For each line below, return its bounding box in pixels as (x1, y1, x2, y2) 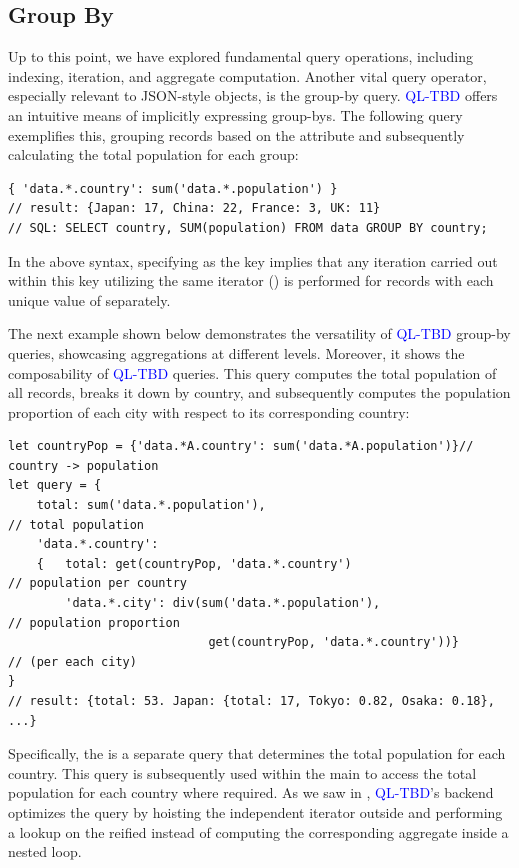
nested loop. (8, 841, 82, 862)
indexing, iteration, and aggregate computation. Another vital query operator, (8, 65, 487, 86)
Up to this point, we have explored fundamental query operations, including (8, 46, 474, 67)
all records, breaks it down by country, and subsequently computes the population (8, 382, 511, 403)
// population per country (8, 576, 187, 591)
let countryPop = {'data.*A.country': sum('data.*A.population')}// (8, 439, 474, 454)
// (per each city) (8, 654, 137, 669)
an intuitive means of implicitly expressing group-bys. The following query (8, 104, 463, 125)
